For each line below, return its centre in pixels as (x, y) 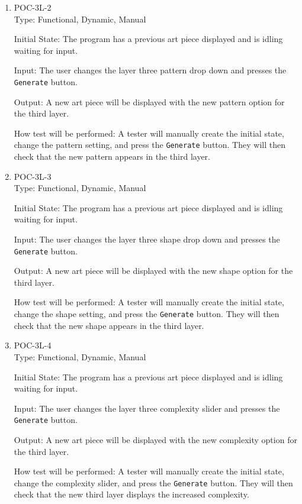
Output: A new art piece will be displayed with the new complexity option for (155, 439)
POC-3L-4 (33, 345)
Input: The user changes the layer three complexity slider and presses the (147, 408)
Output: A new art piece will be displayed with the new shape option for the (153, 271)
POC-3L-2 (33, 7)
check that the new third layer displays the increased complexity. (131, 494)
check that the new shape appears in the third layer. (109, 325)
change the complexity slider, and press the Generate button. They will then (153, 482)
